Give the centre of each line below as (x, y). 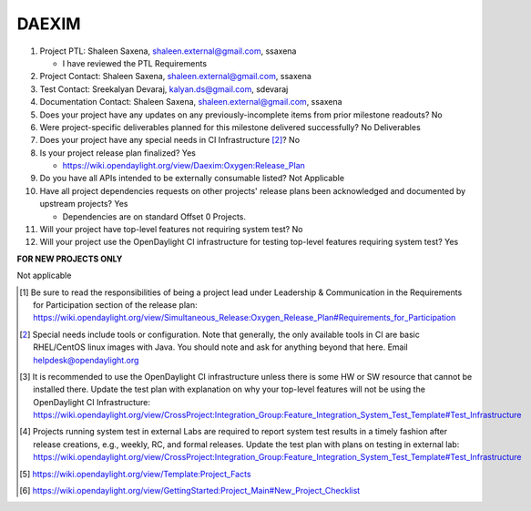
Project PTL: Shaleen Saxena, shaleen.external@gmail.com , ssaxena (168, 51)
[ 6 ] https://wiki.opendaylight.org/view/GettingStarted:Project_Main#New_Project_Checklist (190, 491)
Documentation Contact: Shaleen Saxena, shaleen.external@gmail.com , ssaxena (191, 102)
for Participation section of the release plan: (115, 304)
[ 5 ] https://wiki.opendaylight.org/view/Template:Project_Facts (135, 474)
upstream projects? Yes (84, 204)
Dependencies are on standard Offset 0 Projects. (154, 216)
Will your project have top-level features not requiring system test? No (171, 230)
